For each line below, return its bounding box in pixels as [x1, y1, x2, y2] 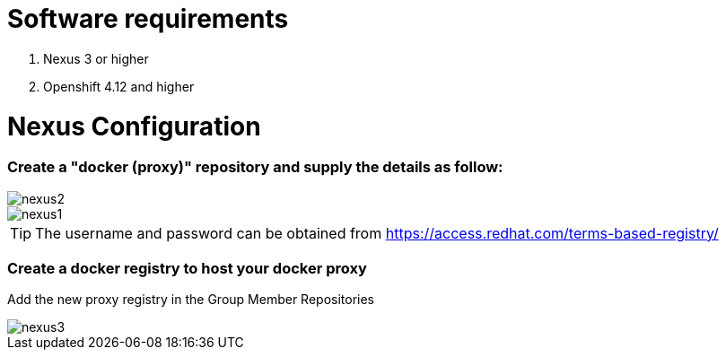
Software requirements [7, 4, 289, 34]
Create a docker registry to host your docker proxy [7, 259, 367, 277]
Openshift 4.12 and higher [43, 78, 195, 94]
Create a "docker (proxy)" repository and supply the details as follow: [7, 158, 503, 177]
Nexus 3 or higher [43, 50, 149, 66]
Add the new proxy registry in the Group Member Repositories [7, 292, 374, 308]
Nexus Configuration [7, 110, 261, 142]
